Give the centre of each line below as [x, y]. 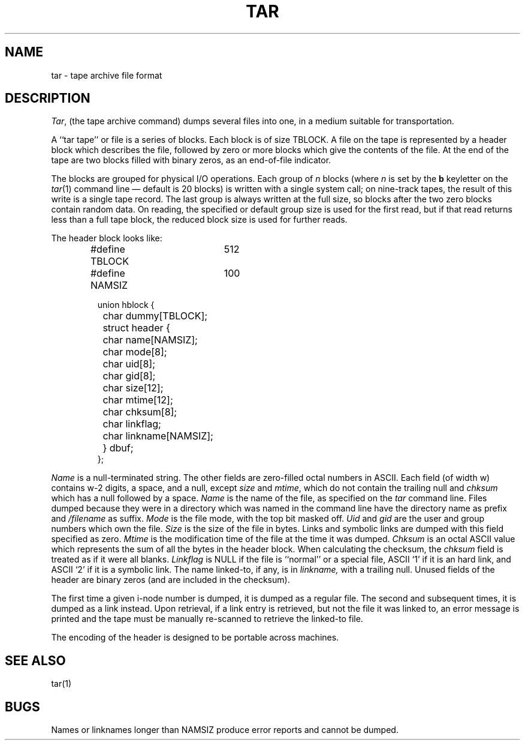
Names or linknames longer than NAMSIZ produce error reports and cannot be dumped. [225, 730]
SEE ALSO [35, 660]
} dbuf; [118, 448]
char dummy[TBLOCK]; [155, 316]
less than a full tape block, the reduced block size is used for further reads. [199, 220]
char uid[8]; [129, 364]
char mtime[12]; [138, 400]
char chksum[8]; [140, 412]
